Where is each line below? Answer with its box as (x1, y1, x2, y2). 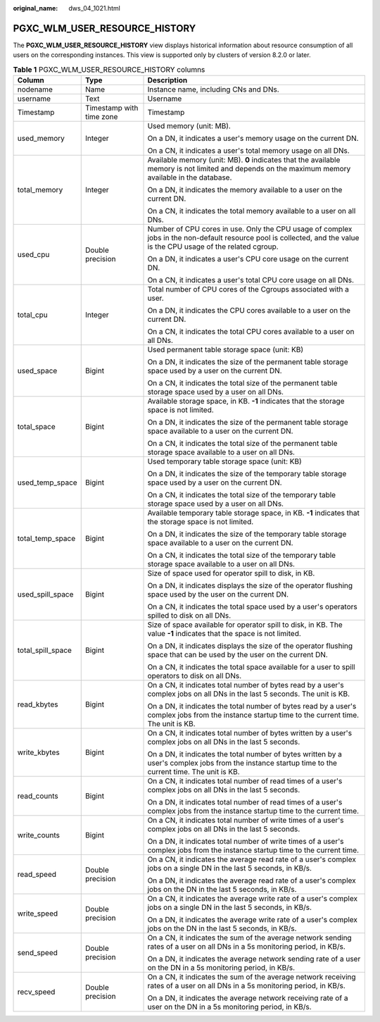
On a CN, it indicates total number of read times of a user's (147, 776, 343, 786)
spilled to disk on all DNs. (147, 611, 232, 621)
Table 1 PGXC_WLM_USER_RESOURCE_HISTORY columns (13, 64, 205, 74)
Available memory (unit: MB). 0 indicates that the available (147, 155, 341, 165)
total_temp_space (17, 534, 76, 544)
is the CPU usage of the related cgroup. (147, 242, 279, 251)
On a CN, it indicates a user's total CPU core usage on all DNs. (147, 275, 355, 285)
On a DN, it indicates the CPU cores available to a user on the (147, 306, 351, 316)
